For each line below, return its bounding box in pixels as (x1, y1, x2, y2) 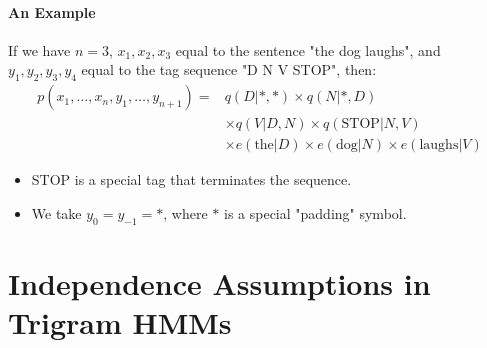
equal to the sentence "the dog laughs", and (175, 39, 441, 60)
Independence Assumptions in (8, 262, 431, 303)
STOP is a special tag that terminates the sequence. (31, 169, 352, 190)
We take (31, 202, 82, 223)
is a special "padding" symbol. (223, 202, 407, 223)
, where (163, 202, 208, 223)
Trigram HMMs (8, 302, 232, 343)
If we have (8, 39, 71, 60)
